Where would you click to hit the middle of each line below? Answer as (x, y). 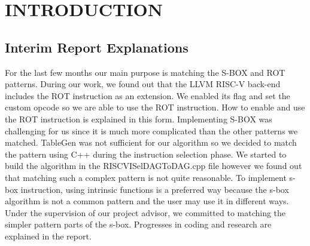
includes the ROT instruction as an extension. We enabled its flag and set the (148, 95)
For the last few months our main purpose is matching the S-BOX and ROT (145, 72)
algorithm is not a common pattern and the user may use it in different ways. (147, 201)
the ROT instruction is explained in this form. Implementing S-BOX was (139, 119)
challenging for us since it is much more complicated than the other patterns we (151, 130)
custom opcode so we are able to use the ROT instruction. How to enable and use (155, 107)
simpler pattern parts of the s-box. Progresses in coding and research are (138, 224)
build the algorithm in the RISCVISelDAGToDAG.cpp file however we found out (154, 166)
